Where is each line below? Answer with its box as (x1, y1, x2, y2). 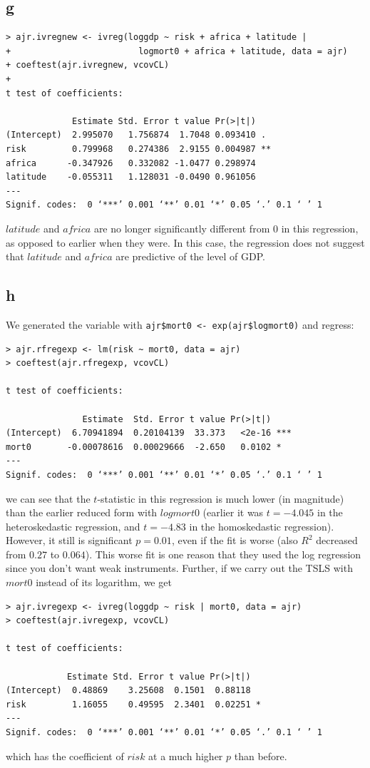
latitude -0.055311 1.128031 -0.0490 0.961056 (6, 172, 256, 183)
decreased (316, 533, 358, 548)
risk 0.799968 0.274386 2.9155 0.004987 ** (6, 143, 272, 154)
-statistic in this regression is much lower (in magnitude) (97, 491, 344, 506)
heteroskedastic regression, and (6, 518, 140, 533)
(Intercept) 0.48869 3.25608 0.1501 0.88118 (6, 685, 251, 696)
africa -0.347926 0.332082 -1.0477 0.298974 (6, 158, 256, 168)
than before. (234, 748, 287, 763)
